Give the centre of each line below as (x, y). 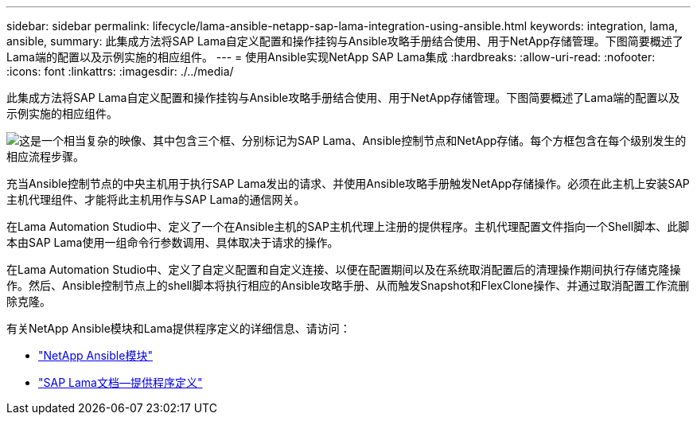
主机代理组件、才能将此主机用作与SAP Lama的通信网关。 (156, 199)
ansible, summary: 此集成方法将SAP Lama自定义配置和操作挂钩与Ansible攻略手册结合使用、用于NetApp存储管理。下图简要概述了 (345, 41)
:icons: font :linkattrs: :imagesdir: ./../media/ (120, 71)
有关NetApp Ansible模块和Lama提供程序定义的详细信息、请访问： (179, 328)
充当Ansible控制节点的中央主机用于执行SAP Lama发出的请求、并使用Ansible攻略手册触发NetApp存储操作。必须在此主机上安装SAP (348, 183)
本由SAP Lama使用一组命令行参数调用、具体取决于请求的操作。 (173, 242)
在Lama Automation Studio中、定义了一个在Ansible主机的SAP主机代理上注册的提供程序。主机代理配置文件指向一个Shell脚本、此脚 (348, 226)
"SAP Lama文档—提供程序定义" (121, 382)
